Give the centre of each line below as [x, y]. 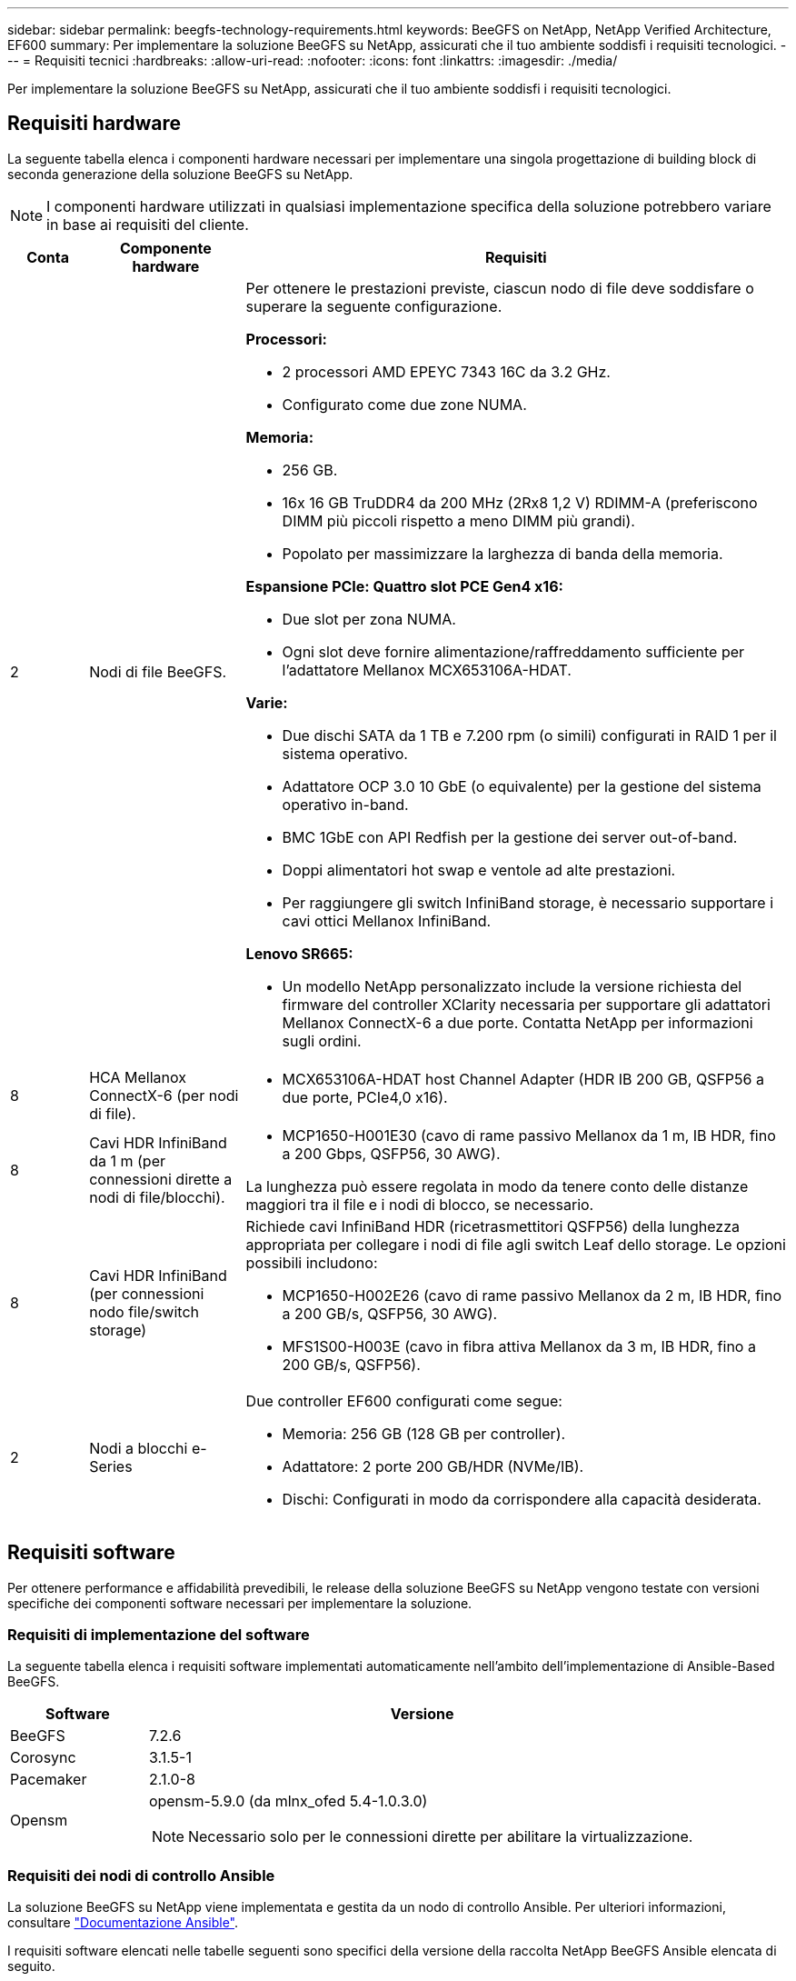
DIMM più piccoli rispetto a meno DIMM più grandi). [458, 520]
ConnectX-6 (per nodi [164, 1095]
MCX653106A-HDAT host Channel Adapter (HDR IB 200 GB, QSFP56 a [523, 1079]
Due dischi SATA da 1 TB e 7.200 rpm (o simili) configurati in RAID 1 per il [529, 735]
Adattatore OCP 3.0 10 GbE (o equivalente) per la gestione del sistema [522, 786]
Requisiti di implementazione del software [159, 1635]
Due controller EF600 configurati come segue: [404, 1401]
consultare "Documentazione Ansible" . [123, 1923]
